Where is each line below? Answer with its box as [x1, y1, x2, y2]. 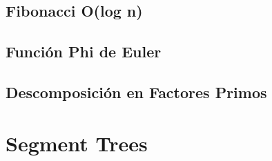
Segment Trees [6, 129, 148, 157]
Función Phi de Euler [6, 41, 162, 62]
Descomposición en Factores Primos [6, 81, 267, 102]
